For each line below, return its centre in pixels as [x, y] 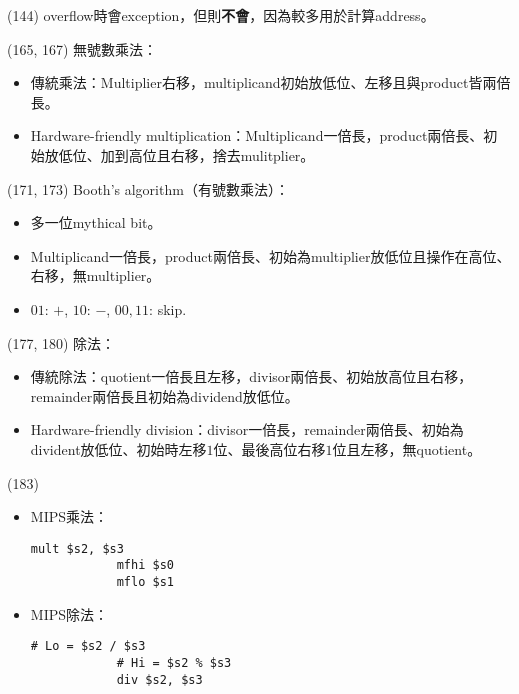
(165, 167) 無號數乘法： [82, 48]
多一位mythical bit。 [96, 222]
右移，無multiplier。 [95, 275]
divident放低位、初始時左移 [118, 448]
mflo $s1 [145, 582]
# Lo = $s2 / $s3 [88, 646]
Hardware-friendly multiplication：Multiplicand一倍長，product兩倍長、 [257, 135]
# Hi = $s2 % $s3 [174, 662]
